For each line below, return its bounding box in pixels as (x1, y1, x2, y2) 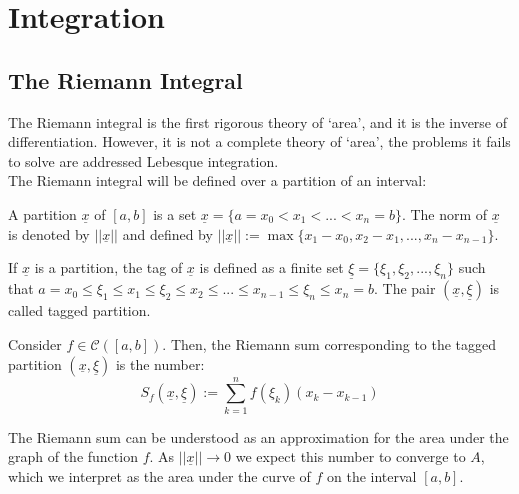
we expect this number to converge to (235, 446, 466, 467)
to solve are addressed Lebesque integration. (8, 150, 279, 171)
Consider (8, 333, 62, 354)
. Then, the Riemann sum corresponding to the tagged (162, 333, 497, 354)
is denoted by (8, 223, 90, 244)
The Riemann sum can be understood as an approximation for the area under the (8, 426, 509, 447)
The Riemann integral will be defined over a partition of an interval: (8, 170, 427, 191)
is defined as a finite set (199, 257, 344, 278)
